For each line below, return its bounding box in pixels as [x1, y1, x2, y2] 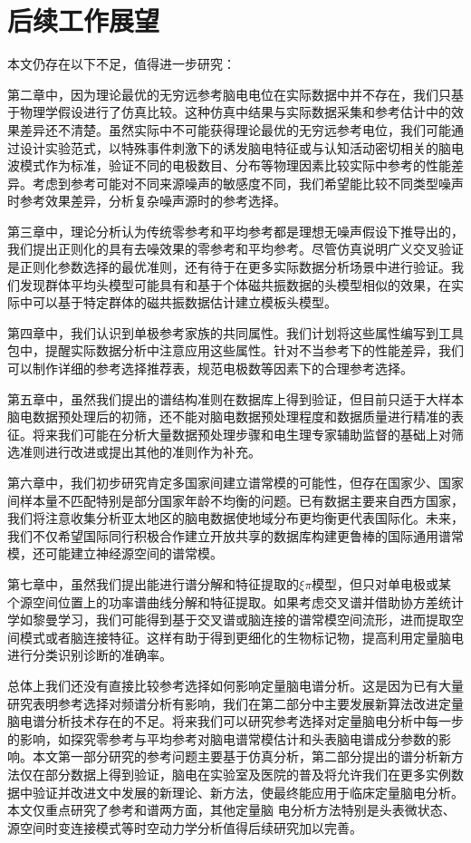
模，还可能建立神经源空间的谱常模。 [7, 544, 223, 563]
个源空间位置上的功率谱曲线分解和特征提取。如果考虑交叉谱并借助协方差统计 [7, 592, 464, 611]
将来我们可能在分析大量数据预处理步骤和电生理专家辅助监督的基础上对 [32, 424, 451, 443]
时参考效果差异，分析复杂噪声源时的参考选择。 [7, 191, 286, 210]
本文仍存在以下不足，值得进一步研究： [7, 54, 235, 73]
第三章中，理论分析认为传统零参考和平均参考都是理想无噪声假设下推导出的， [7, 221, 464, 240]
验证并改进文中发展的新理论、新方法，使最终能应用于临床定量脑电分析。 [32, 782, 464, 801]
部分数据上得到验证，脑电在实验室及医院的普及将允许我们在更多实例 [44, 764, 451, 783]
